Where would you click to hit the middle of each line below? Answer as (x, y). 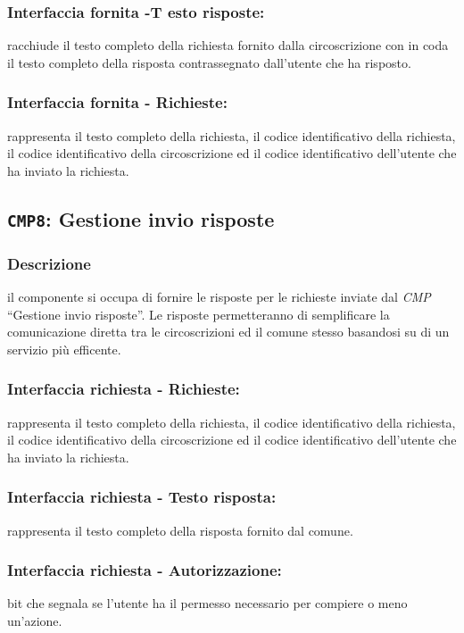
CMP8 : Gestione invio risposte (141, 218)
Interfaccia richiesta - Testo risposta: (142, 497)
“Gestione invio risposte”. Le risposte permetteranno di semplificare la (199, 314)
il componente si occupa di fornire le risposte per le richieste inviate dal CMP (219, 296)
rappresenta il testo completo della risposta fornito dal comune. (180, 530)
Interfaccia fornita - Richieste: (117, 102)
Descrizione (49, 263)
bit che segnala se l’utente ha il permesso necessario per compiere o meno (207, 603)
